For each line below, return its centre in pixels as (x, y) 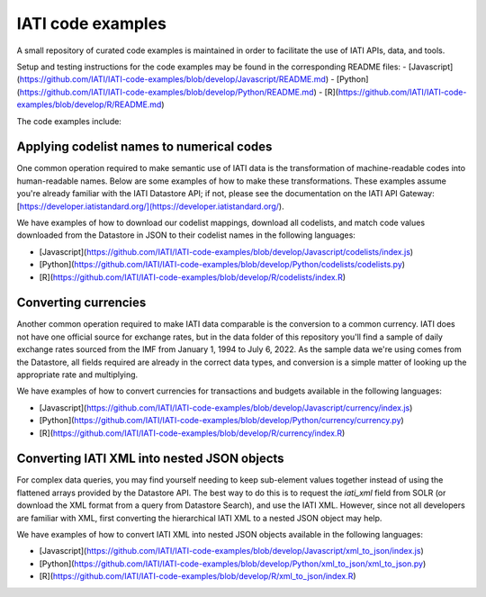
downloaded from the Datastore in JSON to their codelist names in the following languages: (186, 235)
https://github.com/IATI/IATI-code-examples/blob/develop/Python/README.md (166, 92)
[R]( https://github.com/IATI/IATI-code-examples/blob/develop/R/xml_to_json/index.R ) (198, 576)
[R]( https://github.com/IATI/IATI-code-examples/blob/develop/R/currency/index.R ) (192, 433)
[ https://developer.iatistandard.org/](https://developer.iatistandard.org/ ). (150, 206)
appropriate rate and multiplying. (77, 375)
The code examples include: (69, 121)
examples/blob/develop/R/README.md (89, 104)
